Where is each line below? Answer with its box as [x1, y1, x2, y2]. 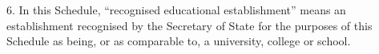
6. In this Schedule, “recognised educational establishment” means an [6, 2, 346, 17]
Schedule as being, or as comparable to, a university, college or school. [6, 33, 351, 49]
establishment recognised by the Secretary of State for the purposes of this [6, 17, 373, 33]
